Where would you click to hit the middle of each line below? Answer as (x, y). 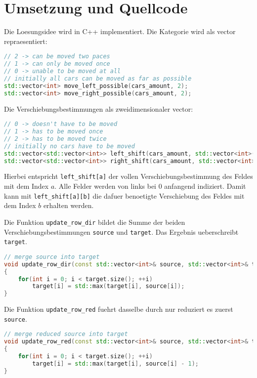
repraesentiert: (26, 41)
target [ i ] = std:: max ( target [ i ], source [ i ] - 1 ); (115, 363)
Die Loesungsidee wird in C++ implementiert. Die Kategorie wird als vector (120, 31)
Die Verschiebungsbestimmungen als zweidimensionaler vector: (99, 108)
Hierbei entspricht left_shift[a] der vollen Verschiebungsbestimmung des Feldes (128, 176)
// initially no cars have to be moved (69, 146)
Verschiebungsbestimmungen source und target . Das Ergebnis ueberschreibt (121, 231)
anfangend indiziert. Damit (205, 186)
